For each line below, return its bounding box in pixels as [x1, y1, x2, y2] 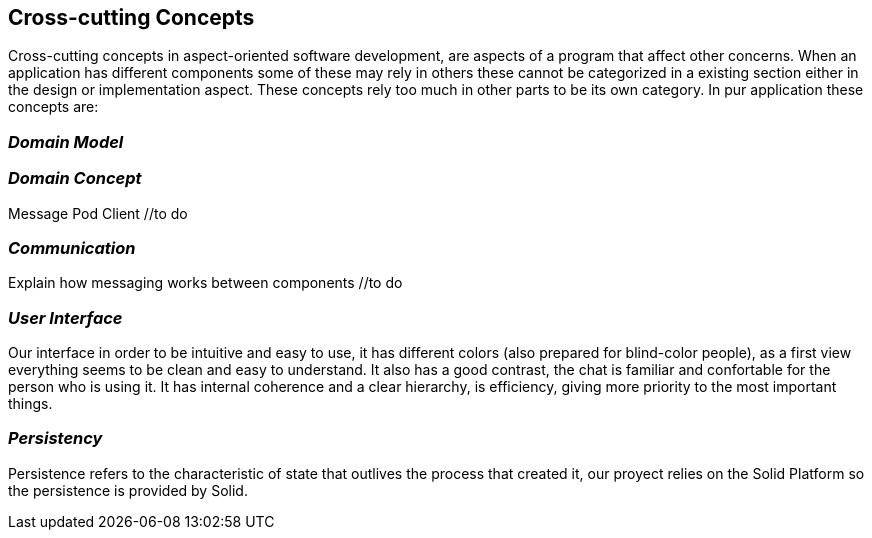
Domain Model [8, 131, 124, 152]
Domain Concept [8, 168, 142, 189]
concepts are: [8, 98, 99, 116]
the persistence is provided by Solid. [8, 481, 248, 499]
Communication [8, 237, 136, 258]
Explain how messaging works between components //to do [8, 274, 403, 292]
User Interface [8, 307, 123, 328]
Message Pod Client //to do [8, 204, 188, 222]
